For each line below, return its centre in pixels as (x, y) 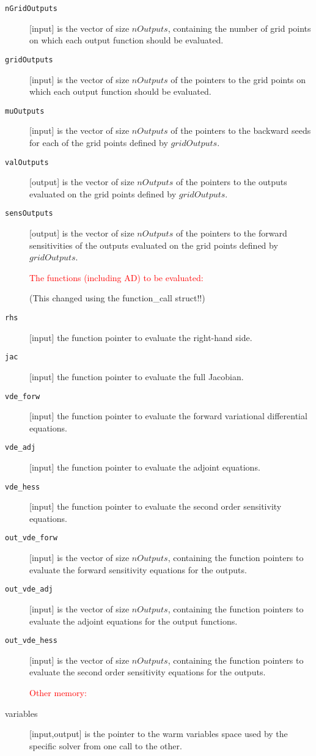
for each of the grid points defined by (99, 142)
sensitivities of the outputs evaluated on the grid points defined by (154, 245)
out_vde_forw (31, 538)
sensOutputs (29, 214)
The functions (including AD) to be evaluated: (116, 277)
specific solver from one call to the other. (106, 745)
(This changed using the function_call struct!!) (117, 298)
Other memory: (58, 692)
